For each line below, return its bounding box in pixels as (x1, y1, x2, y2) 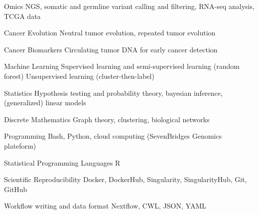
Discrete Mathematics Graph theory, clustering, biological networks (4, 114, 210, 124)
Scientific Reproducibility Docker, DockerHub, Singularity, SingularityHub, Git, (4, 174, 247, 185)
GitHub (4, 184, 27, 194)
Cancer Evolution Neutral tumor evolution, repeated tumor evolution (4, 27, 216, 38)
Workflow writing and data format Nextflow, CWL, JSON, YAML (4, 201, 206, 211)
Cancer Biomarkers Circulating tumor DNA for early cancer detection (4, 44, 218, 54)
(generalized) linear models (4, 97, 86, 108)
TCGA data (4, 10, 41, 21)
